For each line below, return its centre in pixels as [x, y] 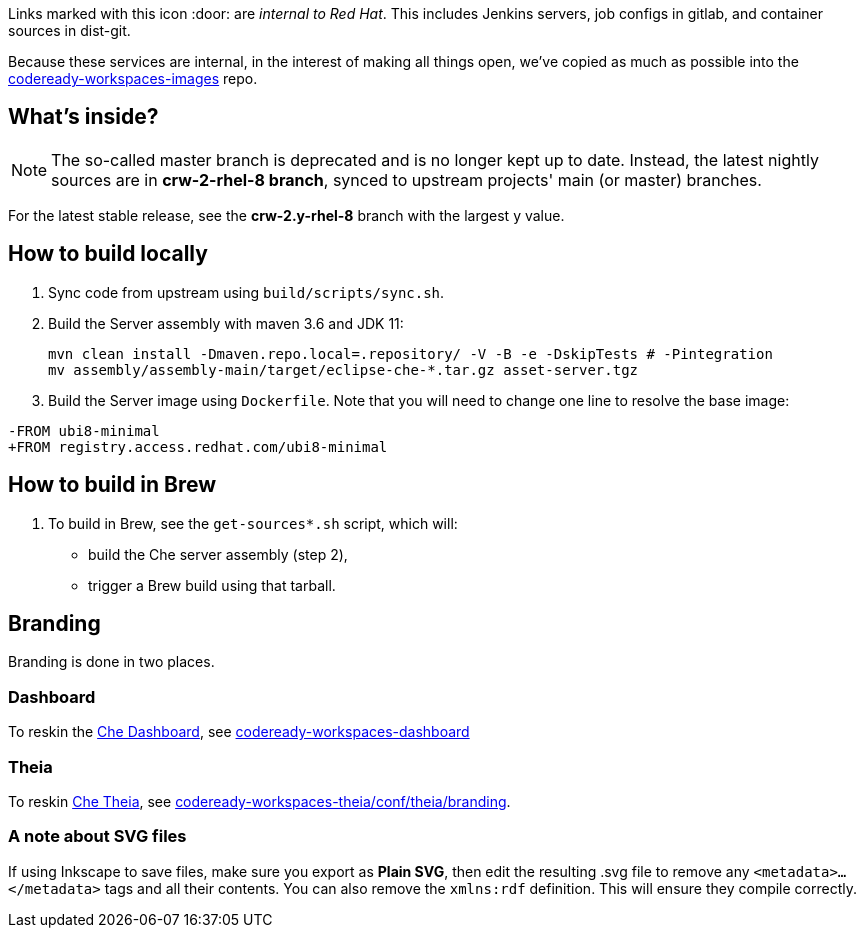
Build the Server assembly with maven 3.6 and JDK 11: [226, 323]
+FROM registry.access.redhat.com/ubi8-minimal [198, 446]
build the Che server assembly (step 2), [218, 554]
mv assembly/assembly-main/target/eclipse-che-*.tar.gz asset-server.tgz [343, 369]
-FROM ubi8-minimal [84, 430]
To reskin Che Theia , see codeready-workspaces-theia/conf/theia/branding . [259, 801]
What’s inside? [83, 117]
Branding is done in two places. [111, 662]
